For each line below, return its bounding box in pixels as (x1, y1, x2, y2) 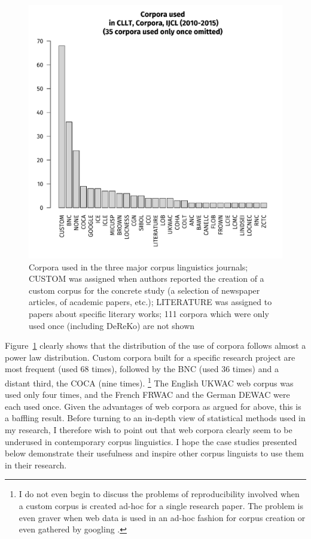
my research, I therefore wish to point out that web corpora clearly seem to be (5, 423, 292, 436)
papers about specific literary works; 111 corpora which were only (29, 307, 269, 319)
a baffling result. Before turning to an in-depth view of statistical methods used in (5, 412, 306, 424)
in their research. (5, 458, 67, 471)
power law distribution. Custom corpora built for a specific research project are (5, 351, 295, 363)
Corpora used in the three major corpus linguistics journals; (29, 260, 248, 273)
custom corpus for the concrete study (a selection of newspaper (29, 284, 260, 296)
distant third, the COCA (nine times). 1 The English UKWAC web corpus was (5, 374, 294, 389)
